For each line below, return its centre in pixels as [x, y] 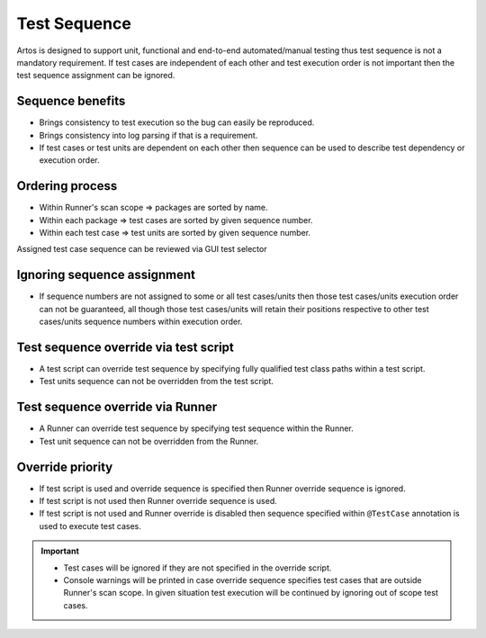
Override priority [65, 467]
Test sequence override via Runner [117, 407]
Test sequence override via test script [125, 347]
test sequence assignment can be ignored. [96, 76]
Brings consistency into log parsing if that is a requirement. [148, 135]
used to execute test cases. [90, 526]
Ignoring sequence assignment [106, 275]
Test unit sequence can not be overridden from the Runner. [149, 441]
